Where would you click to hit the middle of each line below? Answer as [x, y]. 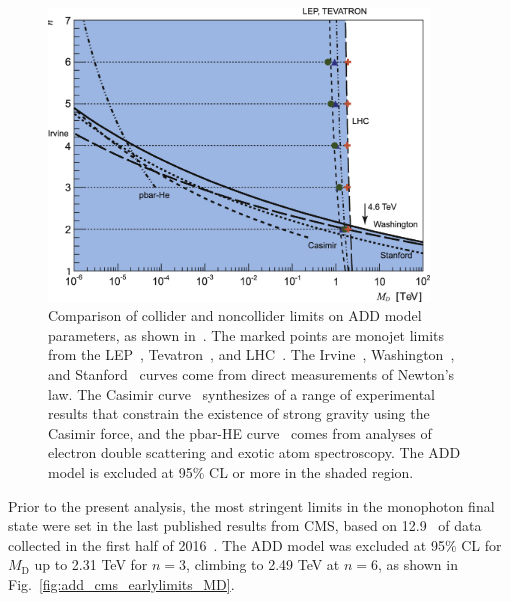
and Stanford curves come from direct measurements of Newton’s [251, 374]
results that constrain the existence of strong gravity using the [239, 413]
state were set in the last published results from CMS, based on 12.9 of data [245, 525]
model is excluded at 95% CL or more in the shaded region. [231, 472]
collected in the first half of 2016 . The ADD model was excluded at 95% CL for [255, 544]
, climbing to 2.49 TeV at [263, 564]
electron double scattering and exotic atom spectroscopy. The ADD [254, 452]
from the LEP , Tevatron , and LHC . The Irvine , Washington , [251, 354]
